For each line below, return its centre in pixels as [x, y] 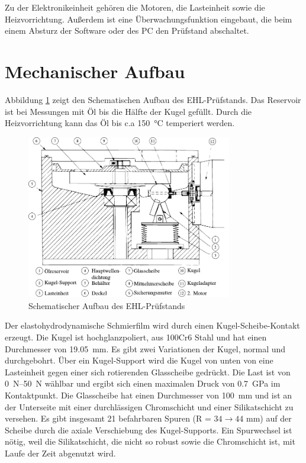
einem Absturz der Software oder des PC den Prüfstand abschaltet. [127, 30]
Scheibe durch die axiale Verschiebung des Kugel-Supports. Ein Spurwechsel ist [149, 430]
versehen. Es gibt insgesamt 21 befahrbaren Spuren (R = [108, 418]
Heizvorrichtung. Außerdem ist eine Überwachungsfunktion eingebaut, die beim [149, 19]
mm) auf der [269, 418]
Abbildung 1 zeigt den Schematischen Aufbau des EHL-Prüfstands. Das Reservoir [153, 99]
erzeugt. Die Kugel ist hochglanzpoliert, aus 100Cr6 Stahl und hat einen [136, 337]
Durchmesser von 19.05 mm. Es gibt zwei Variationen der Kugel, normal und [145, 348]
